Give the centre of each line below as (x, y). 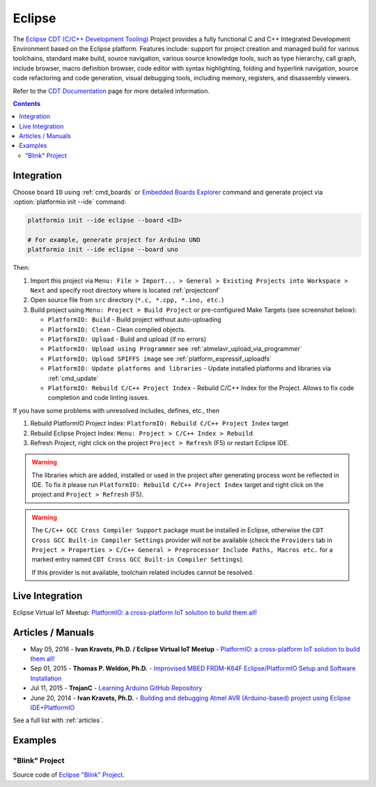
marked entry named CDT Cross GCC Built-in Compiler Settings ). (138, 560)
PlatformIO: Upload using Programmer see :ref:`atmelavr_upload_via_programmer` (175, 349)
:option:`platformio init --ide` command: (70, 202)
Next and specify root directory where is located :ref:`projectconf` (125, 290)
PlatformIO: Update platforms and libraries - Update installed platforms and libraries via (189, 368)
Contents (27, 103)
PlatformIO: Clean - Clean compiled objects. (117, 329)
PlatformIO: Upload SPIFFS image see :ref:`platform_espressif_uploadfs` (160, 359)
